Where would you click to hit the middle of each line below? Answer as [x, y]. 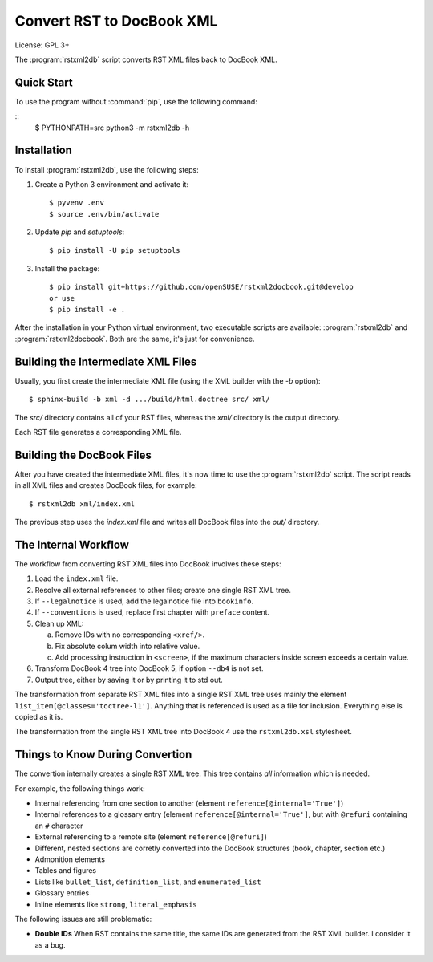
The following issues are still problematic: [83, 919]
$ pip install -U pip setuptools [115, 250]
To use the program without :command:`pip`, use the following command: [136, 101]
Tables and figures [65, 871]
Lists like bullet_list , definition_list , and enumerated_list [148, 882]
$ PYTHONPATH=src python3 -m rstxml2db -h [112, 128]
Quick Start [44, 82]
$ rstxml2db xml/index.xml [82, 504]
